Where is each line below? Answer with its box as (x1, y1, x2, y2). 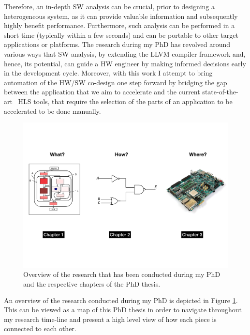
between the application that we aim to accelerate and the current (4, 87, 200, 97)
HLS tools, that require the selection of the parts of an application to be (18, 96, 233, 106)
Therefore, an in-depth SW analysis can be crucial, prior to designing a (4, 1, 215, 11)
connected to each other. (4, 323, 76, 334)
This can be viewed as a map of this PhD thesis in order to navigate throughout (4, 305, 242, 315)
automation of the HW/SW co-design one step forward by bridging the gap (4, 77, 227, 87)
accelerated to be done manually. (4, 106, 101, 116)
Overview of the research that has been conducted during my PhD (23, 269, 221, 279)
